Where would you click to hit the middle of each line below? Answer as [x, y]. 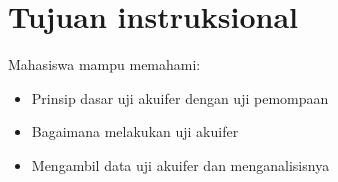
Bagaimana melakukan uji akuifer [135, 131]
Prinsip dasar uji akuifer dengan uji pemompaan [180, 97]
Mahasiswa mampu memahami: [104, 64]
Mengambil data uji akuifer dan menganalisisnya [180, 164]
